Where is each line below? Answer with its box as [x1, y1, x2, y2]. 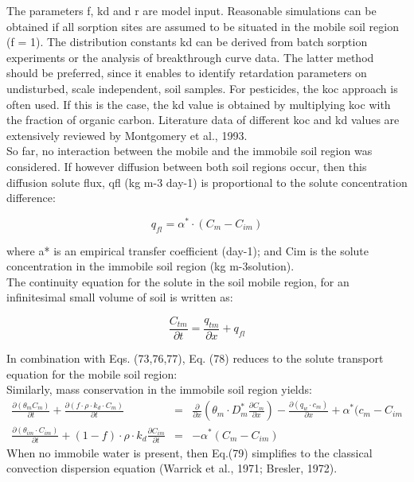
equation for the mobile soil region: [6, 365, 178, 382]
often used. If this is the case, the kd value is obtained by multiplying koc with [6, 95, 391, 112]
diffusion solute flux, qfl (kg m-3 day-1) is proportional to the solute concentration [6, 173, 408, 190]
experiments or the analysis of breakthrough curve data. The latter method [6, 49, 374, 65]
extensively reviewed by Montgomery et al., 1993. [6, 126, 248, 143]
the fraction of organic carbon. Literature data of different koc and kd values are [6, 111, 400, 128]
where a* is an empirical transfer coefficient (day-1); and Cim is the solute [6, 242, 369, 258]
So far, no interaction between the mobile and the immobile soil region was [6, 142, 373, 159]
